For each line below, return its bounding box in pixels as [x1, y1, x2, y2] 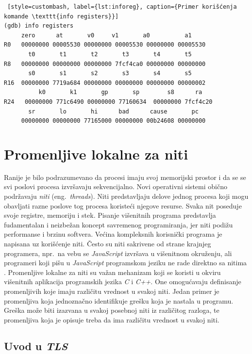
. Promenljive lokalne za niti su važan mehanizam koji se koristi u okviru [4, 267, 221, 277]
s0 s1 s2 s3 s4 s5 [28, 70, 192, 77]
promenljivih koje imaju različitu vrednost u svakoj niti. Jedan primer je [4, 286, 219, 296]
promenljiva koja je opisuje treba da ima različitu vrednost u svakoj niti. [4, 314, 219, 324]
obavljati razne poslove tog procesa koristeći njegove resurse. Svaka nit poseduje [4, 200, 242, 210]
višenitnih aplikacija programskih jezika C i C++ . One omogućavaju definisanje [4, 276, 241, 287]
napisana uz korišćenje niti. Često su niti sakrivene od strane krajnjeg [4, 239, 211, 248]
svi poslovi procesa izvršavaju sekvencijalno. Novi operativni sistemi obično [4, 181, 227, 192]
